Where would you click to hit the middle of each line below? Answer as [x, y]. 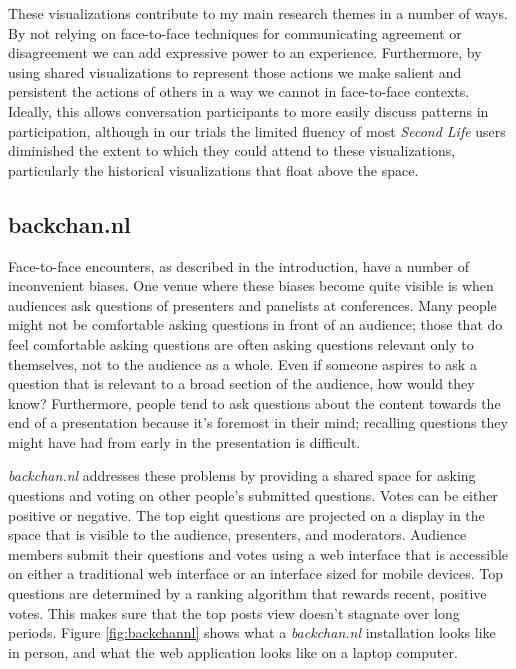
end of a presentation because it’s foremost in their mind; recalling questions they [258, 422]
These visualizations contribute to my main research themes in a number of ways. [258, 13]
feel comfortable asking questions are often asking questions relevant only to [241, 343]
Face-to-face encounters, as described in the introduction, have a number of [239, 265]
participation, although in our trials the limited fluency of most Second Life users [257, 130]
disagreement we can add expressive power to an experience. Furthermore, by [245, 52]
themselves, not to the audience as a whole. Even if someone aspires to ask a [242, 363]
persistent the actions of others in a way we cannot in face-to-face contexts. [239, 91]
